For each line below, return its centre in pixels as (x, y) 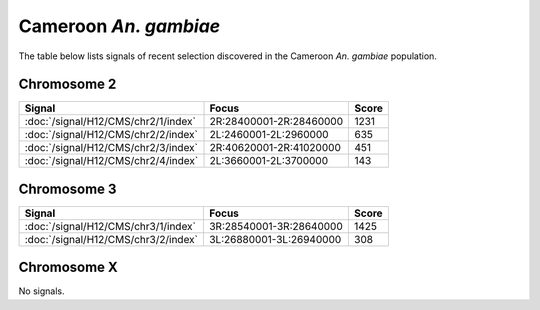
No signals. (41, 291)
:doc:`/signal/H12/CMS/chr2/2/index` (111, 135)
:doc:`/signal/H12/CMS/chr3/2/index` (111, 239)
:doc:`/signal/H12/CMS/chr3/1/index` (110, 226)
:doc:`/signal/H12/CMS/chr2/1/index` (110, 122)
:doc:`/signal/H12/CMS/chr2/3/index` (111, 148)
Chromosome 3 (67, 188)
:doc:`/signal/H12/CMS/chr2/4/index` (111, 161)
